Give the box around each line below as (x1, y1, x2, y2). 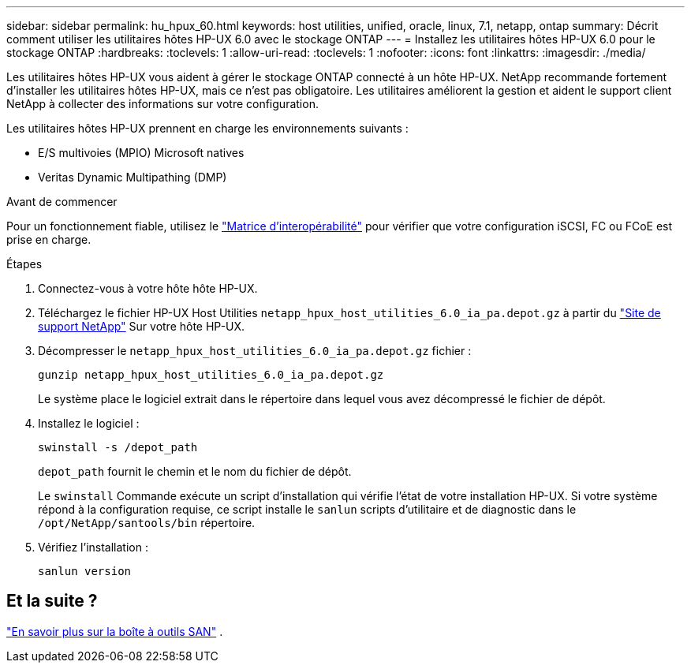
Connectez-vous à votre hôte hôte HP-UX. (38, 282, 258, 295)
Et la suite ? (6, 591, 98, 611)
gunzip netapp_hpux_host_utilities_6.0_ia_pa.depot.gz (38, 368, 384, 381)
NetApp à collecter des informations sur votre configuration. (6, 97, 319, 110)
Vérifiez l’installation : (38, 540, 148, 554)
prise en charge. (6, 233, 92, 246)
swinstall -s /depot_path (38, 441, 198, 454)
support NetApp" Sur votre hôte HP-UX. (38, 320, 245, 333)
